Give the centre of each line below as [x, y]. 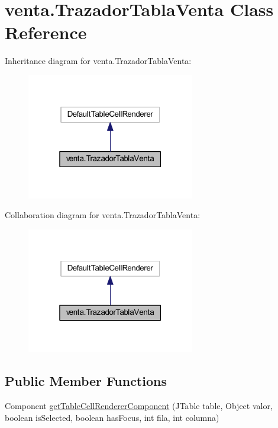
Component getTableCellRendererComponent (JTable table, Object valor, [139, 406]
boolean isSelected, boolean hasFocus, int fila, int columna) [112, 417]
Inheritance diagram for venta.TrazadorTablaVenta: [98, 61]
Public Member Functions [86, 381]
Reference [46, 32]
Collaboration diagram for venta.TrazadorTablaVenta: [103, 215]
